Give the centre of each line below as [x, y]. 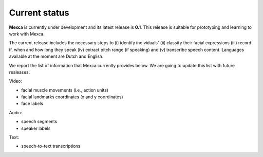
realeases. [19, 72]
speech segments [39, 122]
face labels [32, 104]
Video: [16, 81]
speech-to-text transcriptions [51, 146]
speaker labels [36, 128]
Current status [39, 13]
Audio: [16, 112]
